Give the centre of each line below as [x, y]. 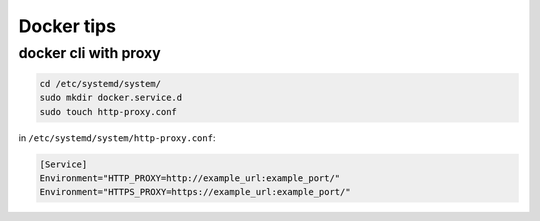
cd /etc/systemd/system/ [100, 83]
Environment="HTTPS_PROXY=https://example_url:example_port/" [195, 192]
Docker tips [67, 26]
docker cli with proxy [89, 53]
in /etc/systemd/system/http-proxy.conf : [117, 137]
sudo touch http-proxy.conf [108, 111]
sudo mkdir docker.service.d [111, 98]
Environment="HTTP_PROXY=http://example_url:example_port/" [190, 178]
